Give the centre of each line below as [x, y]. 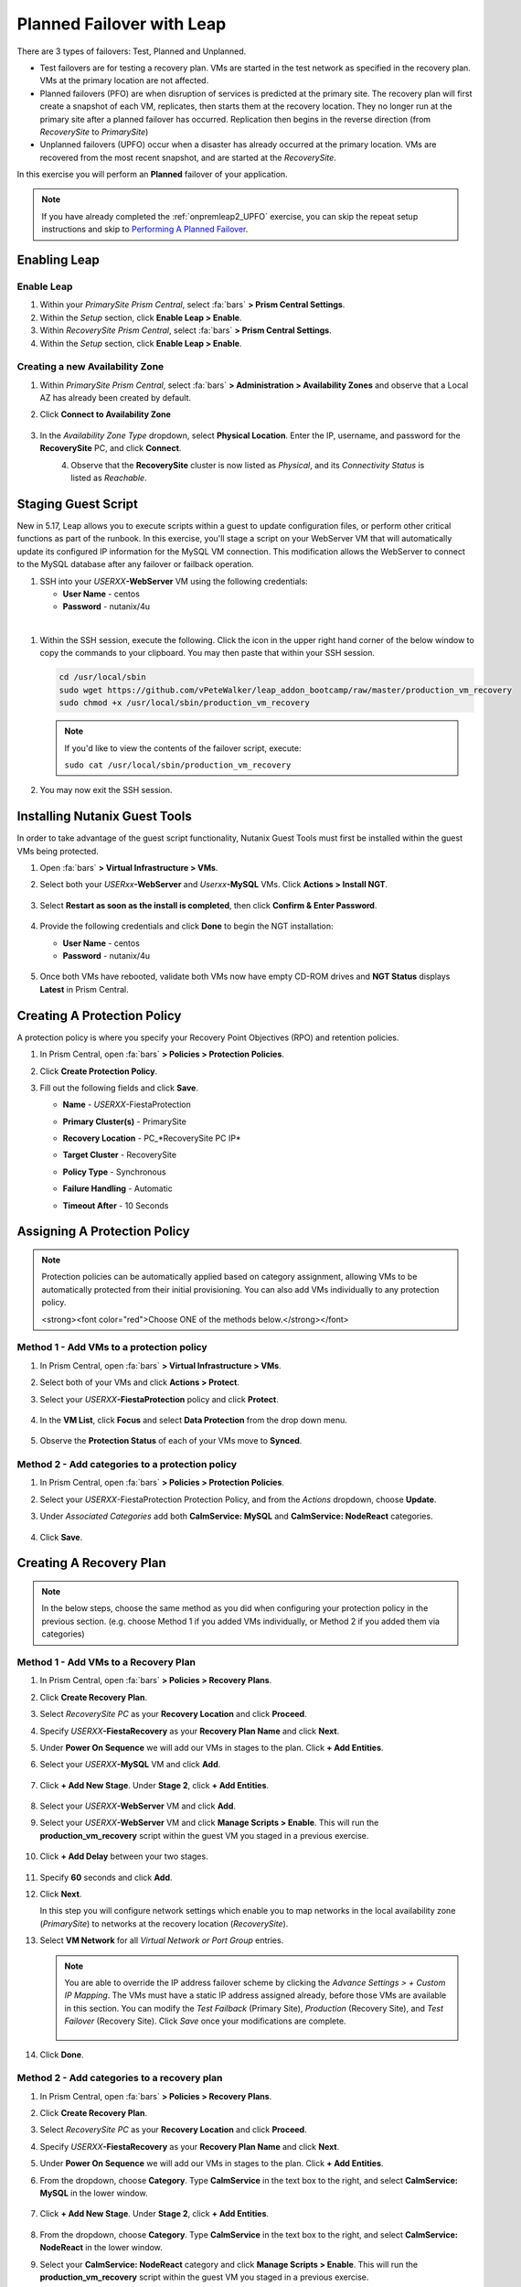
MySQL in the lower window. [94, 2193]
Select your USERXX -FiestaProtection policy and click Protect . [159, 1399]
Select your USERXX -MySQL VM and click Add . [130, 1765]
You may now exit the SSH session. [106, 790]
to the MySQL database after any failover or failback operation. [135, 564]
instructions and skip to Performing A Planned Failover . [145, 230]
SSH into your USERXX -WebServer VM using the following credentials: [174, 581]
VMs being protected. [58, 851]
